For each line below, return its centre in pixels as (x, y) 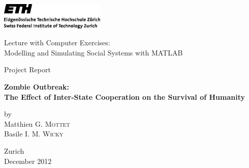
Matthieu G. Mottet (37, 123)
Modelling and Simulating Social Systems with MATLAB (94, 52)
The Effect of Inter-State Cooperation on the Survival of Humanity (124, 96)
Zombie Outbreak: (37, 87)
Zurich (14, 150)
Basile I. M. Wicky (34, 134)
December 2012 (28, 161)
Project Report (27, 69)
